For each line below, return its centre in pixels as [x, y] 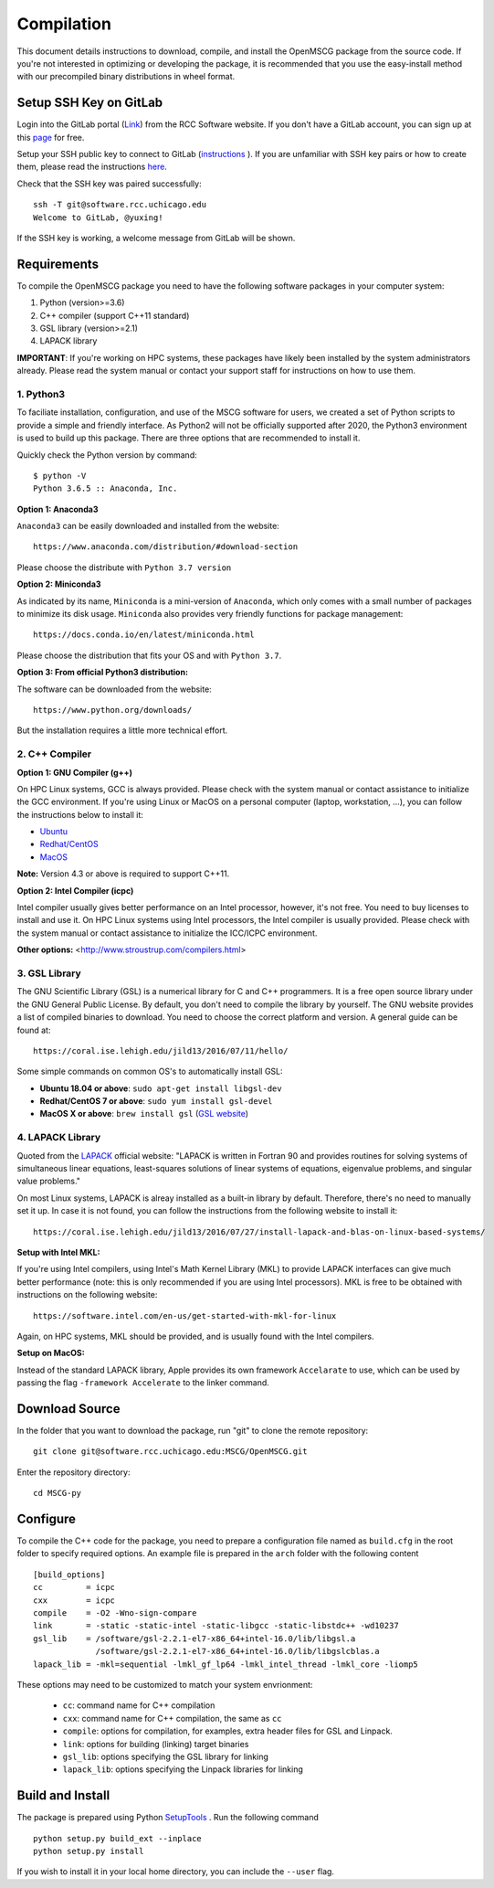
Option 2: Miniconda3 [59, 584]
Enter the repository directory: [74, 1472]
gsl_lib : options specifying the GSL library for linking [166, 1756]
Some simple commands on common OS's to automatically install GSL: [150, 1071]
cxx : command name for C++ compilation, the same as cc [172, 1718]
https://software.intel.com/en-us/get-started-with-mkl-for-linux [185, 1315]
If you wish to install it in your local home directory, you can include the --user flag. [176, 1872]
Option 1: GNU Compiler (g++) [74, 772]
